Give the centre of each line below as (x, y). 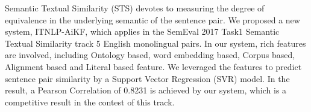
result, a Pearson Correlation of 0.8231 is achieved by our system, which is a (146, 90)
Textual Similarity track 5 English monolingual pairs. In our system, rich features (155, 43)
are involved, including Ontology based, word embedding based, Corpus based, (150, 55)
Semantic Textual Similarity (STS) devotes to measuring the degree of (135, 8)
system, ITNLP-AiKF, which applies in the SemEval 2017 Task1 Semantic (142, 31)
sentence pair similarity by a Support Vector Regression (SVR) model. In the (147, 78)
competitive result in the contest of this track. (90, 102)
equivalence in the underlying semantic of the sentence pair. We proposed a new (152, 19)
